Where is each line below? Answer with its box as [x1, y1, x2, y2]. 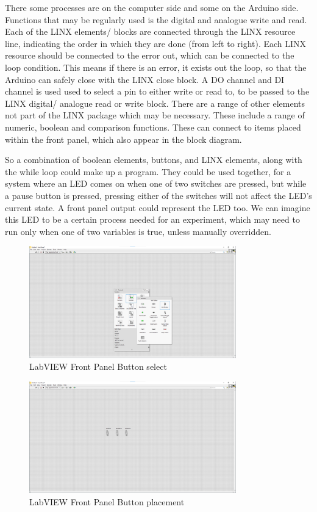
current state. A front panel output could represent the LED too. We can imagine [5, 201, 310, 214]
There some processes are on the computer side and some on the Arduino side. [5, 1, 299, 13]
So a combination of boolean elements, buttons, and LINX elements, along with [5, 153, 302, 166]
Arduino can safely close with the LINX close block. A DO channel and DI [5, 73, 285, 85]
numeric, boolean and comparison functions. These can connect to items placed [5, 120, 301, 133]
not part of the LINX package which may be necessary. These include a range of [5, 109, 305, 121]
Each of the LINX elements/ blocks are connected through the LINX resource [5, 25, 296, 38]
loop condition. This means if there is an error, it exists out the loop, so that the [5, 60, 307, 73]
